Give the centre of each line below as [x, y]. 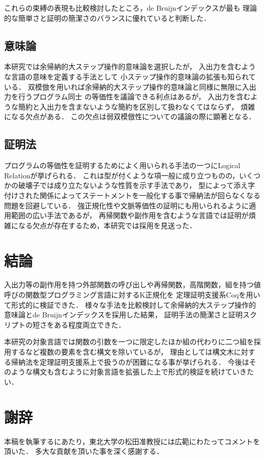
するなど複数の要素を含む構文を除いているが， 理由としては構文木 [122, 352]
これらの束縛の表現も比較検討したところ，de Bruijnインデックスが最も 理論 [131, 8]
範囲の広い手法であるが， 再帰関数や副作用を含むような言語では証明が [130, 215]
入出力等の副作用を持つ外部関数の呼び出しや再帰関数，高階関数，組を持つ [129, 285]
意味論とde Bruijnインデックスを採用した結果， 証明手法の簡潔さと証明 [124, 315]
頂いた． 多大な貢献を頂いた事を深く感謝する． [84, 451]
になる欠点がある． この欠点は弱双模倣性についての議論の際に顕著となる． [130, 116]
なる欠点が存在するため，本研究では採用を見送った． [107, 225]
